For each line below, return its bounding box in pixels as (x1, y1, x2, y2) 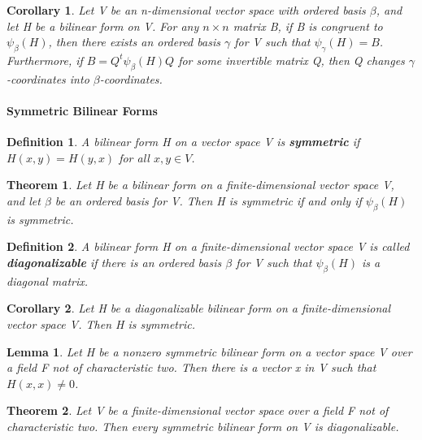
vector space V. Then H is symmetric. (7, 315, 195, 332)
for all (119, 149, 150, 166)
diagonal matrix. (7, 272, 89, 289)
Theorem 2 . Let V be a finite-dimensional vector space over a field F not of (7, 402, 389, 419)
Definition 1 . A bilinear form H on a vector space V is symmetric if (7, 133, 360, 150)
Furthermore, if (7, 51, 83, 68)
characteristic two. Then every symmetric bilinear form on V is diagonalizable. (7, 417, 399, 434)
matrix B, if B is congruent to (233, 17, 383, 34)
